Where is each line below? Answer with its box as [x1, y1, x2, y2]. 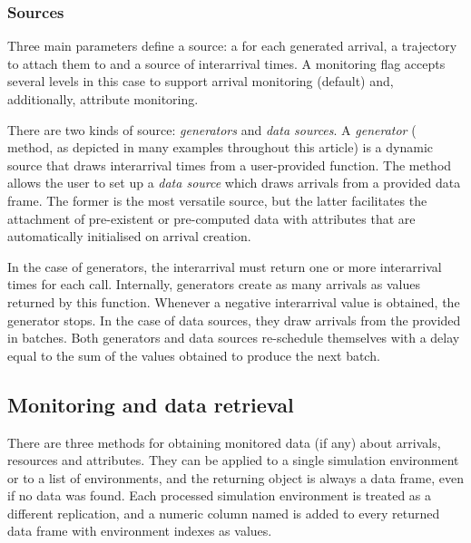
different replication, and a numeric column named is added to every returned [7, 503, 440, 522]
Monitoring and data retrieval [7, 390, 294, 418]
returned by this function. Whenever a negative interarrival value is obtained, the [7, 292, 460, 311]
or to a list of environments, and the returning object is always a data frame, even [7, 468, 464, 487]
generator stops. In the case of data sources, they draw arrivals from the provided [7, 310, 461, 329]
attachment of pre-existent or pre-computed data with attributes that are [7, 208, 416, 228]
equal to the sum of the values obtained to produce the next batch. [7, 345, 380, 364]
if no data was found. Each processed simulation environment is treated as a [7, 486, 432, 505]
